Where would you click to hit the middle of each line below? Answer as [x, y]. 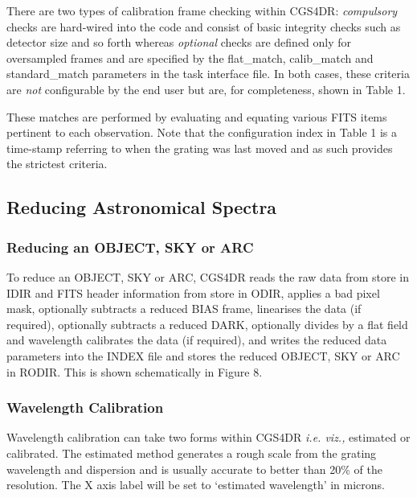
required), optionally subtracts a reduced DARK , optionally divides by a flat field [207, 324]
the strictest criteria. [57, 164]
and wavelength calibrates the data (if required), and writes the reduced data [197, 340]
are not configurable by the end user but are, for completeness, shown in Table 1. [206, 89]
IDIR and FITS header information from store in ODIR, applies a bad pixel [193, 292]
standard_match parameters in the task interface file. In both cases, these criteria [208, 74]
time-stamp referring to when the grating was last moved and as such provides [200, 148]
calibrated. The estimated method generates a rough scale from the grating [192, 453]
